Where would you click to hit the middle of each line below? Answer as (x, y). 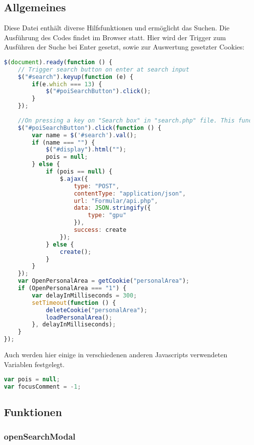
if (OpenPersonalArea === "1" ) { (72, 288)
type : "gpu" (107, 215)
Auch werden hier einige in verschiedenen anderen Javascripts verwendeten (116, 355)
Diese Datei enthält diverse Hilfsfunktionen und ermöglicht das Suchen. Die (117, 28)
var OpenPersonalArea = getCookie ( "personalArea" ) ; (104, 281)
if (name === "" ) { (63, 142)
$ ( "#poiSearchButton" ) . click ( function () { (90, 128)
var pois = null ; (32, 380)
